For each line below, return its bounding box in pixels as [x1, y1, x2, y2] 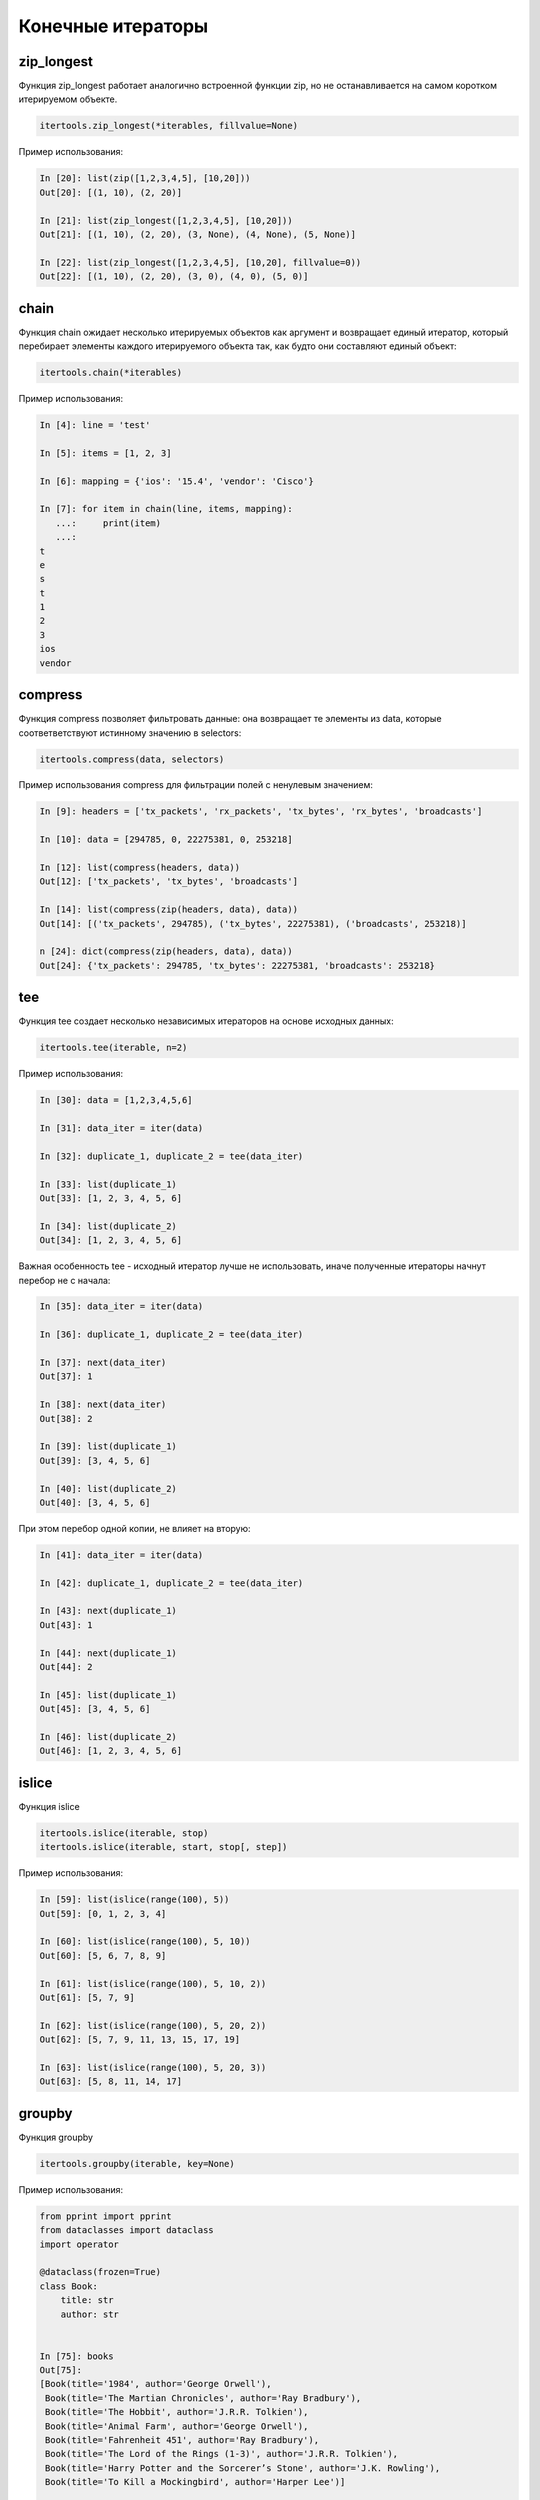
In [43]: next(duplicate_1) [39, 1605, 177, 1617]
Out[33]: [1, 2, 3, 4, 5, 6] [39, 1192, 183, 1204]
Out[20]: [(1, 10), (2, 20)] [39, 186, 183, 198]
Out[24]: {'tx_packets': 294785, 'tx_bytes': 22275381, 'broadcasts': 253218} [39, 960, 435, 971]
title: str [60, 2295, 114, 2306]
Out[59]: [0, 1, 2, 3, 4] [39, 1908, 167, 1919]
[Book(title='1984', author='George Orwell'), [39, 2378, 272, 2390]
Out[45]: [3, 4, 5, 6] [39, 1703, 151, 1715]
